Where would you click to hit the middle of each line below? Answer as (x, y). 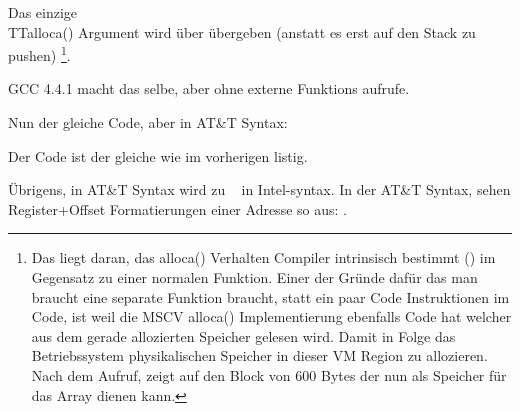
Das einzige (43, 12)
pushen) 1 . (39, 53)
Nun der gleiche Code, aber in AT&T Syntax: (148, 122)
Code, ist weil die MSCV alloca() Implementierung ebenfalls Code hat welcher (271, 316)
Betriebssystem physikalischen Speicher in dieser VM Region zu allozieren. (259, 355)
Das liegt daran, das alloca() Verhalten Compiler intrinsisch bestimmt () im (263, 257)
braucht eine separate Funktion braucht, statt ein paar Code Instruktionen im (270, 296)
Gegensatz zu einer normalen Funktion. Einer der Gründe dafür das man (254, 277)
